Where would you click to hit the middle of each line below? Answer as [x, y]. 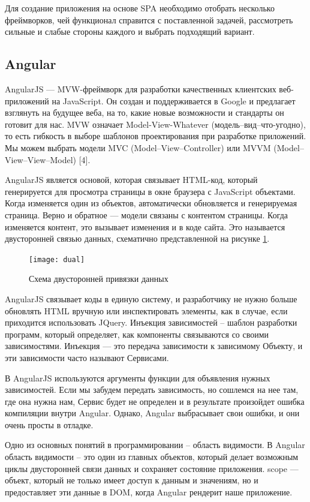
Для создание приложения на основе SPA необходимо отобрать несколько [140, 8]
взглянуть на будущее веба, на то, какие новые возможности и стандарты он [145, 112]
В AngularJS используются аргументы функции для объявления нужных [138, 378]
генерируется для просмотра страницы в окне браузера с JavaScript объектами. [150, 191]
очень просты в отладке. [49, 424]
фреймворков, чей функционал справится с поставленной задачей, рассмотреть [149, 19]
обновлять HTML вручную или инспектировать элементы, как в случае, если [146, 310]
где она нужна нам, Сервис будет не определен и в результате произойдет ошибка [155, 401]
